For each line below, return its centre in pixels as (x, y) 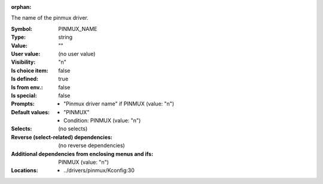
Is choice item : (30, 70)
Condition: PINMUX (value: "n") (102, 121)
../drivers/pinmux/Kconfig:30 (99, 170)
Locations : (25, 170)
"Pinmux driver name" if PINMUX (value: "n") (119, 104)
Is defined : (25, 79)
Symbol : (22, 29)
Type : (19, 37)
